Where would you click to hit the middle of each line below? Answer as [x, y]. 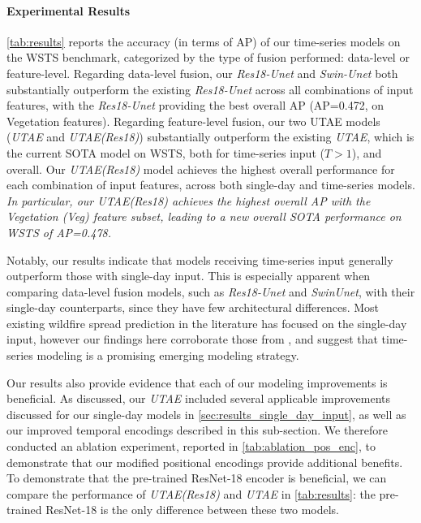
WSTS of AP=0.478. [59, 232]
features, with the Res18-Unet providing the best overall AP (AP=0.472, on [195, 105]
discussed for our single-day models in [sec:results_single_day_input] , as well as [206, 414]
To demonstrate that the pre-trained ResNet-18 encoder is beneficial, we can [197, 478]
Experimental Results [68, 10]
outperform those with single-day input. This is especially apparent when [189, 276]
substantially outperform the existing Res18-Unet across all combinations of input [210, 89]
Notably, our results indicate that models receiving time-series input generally [200, 259]
